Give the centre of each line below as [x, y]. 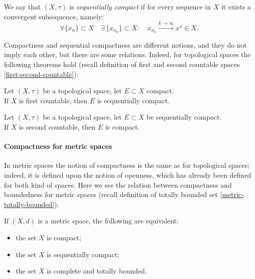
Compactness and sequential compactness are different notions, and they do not [126, 44]
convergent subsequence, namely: [54, 16]
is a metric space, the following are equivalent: [108, 221]
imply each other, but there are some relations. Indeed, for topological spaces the [127, 54]
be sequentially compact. [184, 117]
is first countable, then [53, 100]
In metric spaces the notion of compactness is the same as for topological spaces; [127, 165]
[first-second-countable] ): [41, 74]
